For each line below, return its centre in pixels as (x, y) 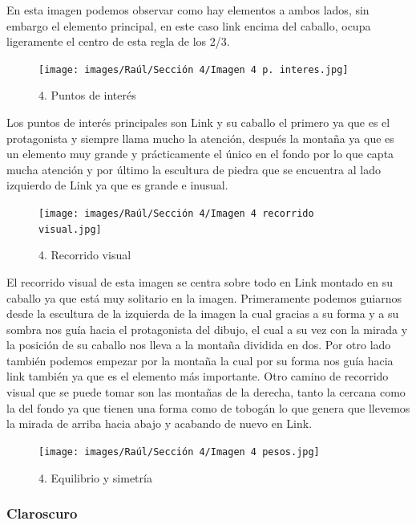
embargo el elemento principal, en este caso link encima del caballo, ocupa (189, 25)
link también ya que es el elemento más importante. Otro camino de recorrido (198, 376)
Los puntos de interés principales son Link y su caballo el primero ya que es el (198, 122)
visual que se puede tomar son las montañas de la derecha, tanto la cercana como (206, 392)
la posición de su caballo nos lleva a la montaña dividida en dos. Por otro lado (199, 345)
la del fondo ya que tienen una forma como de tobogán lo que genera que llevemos (208, 407)
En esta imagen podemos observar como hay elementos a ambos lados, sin (188, 10)
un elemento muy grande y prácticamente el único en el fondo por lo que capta (200, 154)
